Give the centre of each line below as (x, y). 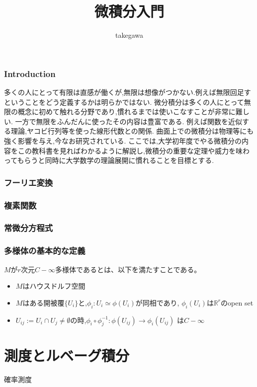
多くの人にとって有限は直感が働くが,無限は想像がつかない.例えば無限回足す (128, 92)
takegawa (129, 35)
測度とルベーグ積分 (67, 355)
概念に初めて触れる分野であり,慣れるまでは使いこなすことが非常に (127, 112)
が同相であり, (157, 302)
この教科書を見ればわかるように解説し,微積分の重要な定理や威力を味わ (133, 150)
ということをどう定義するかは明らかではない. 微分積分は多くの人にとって (124, 102)
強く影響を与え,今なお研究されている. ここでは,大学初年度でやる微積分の (123, 140)
